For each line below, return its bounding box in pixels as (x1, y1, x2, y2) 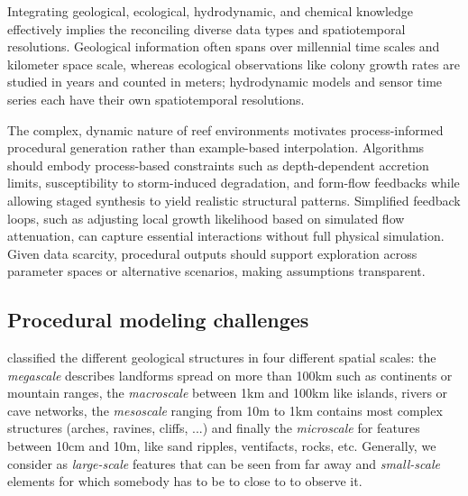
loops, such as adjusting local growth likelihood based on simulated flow (7, 208, 405, 227)
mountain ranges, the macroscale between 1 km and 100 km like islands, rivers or (7, 383, 448, 402)
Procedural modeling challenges (7, 306, 309, 334)
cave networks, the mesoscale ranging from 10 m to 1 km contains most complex (7, 400, 443, 419)
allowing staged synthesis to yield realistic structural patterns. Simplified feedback (7, 190, 461, 209)
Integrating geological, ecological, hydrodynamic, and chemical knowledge (7, 2, 414, 20)
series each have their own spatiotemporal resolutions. (7, 89, 305, 108)
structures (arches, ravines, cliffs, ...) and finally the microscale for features (7, 418, 420, 437)
